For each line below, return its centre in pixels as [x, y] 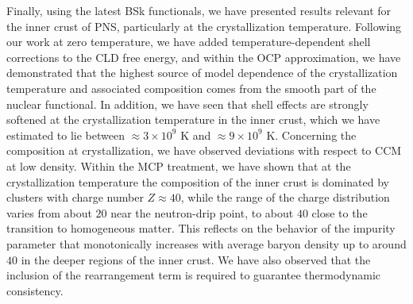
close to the [340, 212]
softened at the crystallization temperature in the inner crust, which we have [193, 119]
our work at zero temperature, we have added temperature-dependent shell [189, 42]
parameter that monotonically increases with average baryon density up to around [206, 243]
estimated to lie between [66, 135]
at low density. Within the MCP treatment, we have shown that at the [179, 165]
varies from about [49, 212]
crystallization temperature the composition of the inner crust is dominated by [198, 181]
